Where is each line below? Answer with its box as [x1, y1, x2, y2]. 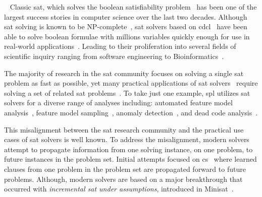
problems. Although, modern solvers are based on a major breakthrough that [4, 173, 243, 184]
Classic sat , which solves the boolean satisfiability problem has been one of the [10, 2, 257, 12]
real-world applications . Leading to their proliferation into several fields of [4, 41, 236, 51]
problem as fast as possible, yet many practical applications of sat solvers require [4, 78, 258, 88]
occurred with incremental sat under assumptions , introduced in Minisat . [4, 183, 234, 194]
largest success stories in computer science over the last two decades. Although [4, 11, 247, 22]
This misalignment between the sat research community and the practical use [4, 124, 244, 135]
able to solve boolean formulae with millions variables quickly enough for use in [4, 31, 250, 41]
